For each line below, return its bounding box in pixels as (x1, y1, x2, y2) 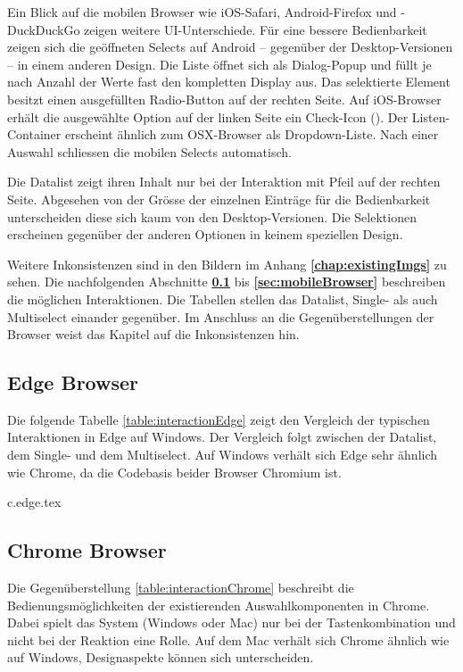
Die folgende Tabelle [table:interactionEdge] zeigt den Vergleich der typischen (7, 410, 430, 428)
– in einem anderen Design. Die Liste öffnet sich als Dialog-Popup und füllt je (7, 54, 432, 73)
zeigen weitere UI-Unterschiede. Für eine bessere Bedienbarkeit (84, 20, 427, 38)
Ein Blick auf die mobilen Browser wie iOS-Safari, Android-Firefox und (7, 3, 397, 21)
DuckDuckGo (7, 20, 80, 38)
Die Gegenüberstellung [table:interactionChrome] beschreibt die (7, 578, 354, 597)
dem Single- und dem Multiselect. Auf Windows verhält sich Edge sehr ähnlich (7, 445, 438, 464)
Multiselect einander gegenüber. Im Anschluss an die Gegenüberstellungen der (7, 307, 434, 326)
